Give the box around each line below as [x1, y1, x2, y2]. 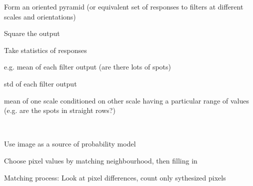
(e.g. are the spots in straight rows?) [4, 105, 115, 115]
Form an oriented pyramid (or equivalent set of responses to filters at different [4, 1, 243, 11]
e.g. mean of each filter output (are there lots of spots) [4, 61, 171, 72]
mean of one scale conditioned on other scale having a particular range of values [4, 95, 249, 105]
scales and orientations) [4, 11, 76, 21]
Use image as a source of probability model [4, 138, 136, 149]
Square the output [4, 28, 60, 38]
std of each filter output [4, 78, 77, 88]
